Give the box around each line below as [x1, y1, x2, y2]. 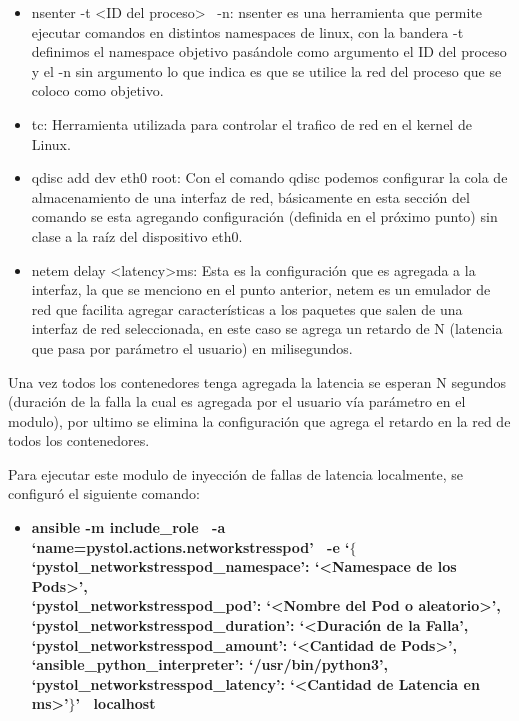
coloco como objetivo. [31, 80, 164, 101]
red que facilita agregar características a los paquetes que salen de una [31, 298, 463, 319]
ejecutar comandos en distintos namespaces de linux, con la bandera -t [31, 21, 464, 42]
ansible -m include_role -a [31, 517, 226, 538]
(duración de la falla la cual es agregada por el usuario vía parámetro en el [8, 391, 466, 412]
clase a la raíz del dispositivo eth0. [31, 225, 243, 246]
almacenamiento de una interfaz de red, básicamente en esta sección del [31, 186, 470, 207]
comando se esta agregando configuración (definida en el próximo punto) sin [31, 206, 498, 227]
